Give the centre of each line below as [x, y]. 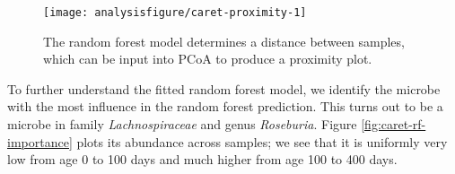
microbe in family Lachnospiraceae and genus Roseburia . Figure [182, 124]
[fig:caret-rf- [394, 124]
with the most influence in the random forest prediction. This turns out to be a [225, 106]
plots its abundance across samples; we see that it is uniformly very [262, 141]
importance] [40, 141]
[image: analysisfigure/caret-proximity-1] [175, 13]
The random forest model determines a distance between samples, [224, 41]
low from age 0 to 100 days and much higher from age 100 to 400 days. [202, 159]
